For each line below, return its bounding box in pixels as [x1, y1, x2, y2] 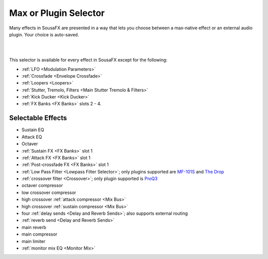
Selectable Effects [9, 114, 67, 122]
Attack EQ [21, 134, 42, 140]
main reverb [21, 224, 47, 230]
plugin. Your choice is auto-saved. [9, 31, 79, 37]
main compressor [21, 231, 58, 237]
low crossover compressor [21, 189, 76, 195]
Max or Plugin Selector [9, 7, 105, 18]
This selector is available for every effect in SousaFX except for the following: [9, 57, 168, 63]
